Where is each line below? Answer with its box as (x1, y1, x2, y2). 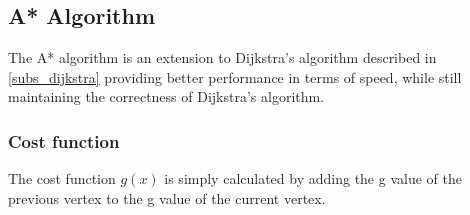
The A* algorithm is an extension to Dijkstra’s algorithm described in (8, 47, 437, 68)
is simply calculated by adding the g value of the (164, 168, 462, 189)
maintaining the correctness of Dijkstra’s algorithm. (8, 86, 325, 107)
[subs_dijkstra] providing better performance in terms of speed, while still (8, 66, 462, 87)
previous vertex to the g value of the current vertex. (8, 187, 326, 208)
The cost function (8, 168, 116, 189)
